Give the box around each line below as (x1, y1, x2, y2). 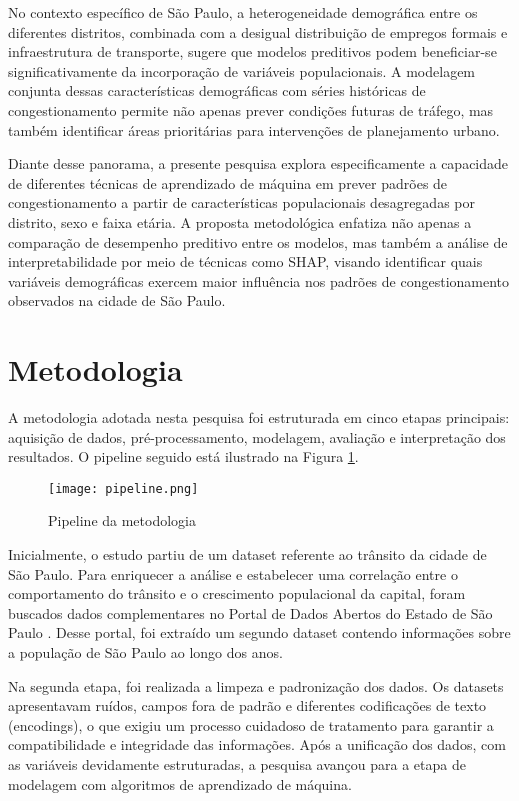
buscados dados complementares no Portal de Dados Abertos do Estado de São (8, 602, 493, 623)
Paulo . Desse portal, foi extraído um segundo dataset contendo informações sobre (8, 622, 511, 643)
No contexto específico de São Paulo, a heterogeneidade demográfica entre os (8, 2, 478, 22)
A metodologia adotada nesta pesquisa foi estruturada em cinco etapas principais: (8, 407, 510, 428)
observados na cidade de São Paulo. (8, 290, 226, 311)
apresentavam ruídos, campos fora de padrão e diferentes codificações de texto (8, 695, 487, 716)
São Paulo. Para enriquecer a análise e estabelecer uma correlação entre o (8, 563, 458, 584)
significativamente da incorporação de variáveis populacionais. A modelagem (8, 60, 476, 81)
